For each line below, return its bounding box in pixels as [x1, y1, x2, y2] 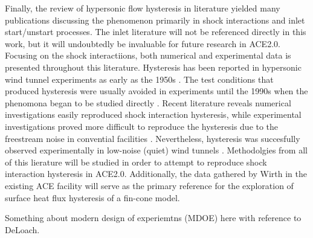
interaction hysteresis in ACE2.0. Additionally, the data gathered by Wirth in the [5, 167, 307, 180]
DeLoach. [5, 223, 40, 236]
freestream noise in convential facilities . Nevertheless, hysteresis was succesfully [5, 132, 300, 144]
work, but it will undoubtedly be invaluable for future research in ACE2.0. [5, 37, 280, 50]
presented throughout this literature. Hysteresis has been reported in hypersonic [5, 60, 302, 73]
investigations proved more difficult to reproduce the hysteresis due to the [5, 120, 279, 132]
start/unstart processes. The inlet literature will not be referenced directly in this [5, 25, 306, 38]
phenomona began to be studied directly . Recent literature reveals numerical [5, 96, 291, 109]
